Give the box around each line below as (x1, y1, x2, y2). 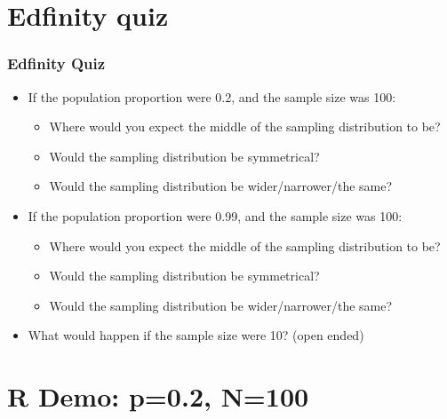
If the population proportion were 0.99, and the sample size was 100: (28, 206, 403, 225)
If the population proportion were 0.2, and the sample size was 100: (28, 87, 396, 106)
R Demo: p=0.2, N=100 (7, 378, 309, 415)
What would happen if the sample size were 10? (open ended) (28, 326, 364, 344)
